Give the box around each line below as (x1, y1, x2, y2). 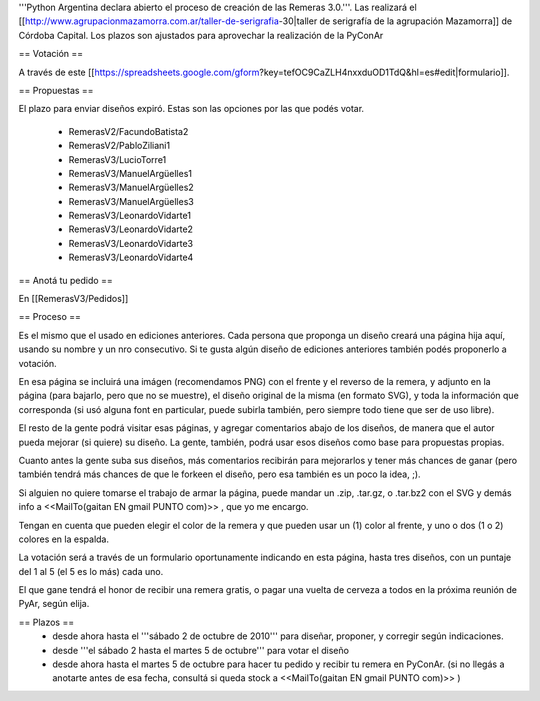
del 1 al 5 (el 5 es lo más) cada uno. (18, 565, 164, 577)
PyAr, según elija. (18, 598, 90, 610)
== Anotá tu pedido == (18, 274, 114, 286)
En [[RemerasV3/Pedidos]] (18, 293, 129, 305)
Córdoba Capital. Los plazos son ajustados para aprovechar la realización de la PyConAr (18, 29, 384, 41)
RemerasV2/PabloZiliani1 (68, 140, 170, 152)
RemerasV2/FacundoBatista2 (68, 125, 189, 137)
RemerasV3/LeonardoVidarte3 (68, 237, 194, 249)
